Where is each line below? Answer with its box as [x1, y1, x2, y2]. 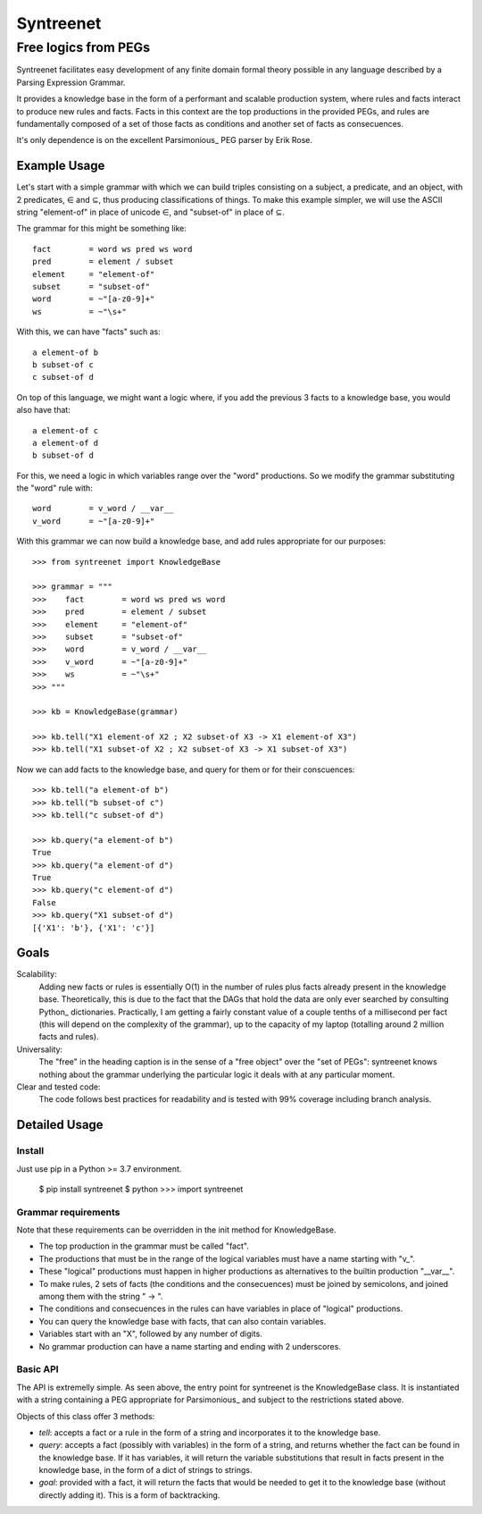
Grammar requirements [16, 1206, 120, 1218]
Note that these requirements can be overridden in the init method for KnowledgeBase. [16, 1224, 337, 1235]
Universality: [16, 1044, 62, 1055]
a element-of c [32, 425, 99, 435]
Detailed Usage [16, 1117, 104, 1132]
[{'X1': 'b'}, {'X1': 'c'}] [32, 922, 155, 933]
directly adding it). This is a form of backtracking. [38, 1489, 220, 1501]
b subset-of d [32, 450, 94, 460]
